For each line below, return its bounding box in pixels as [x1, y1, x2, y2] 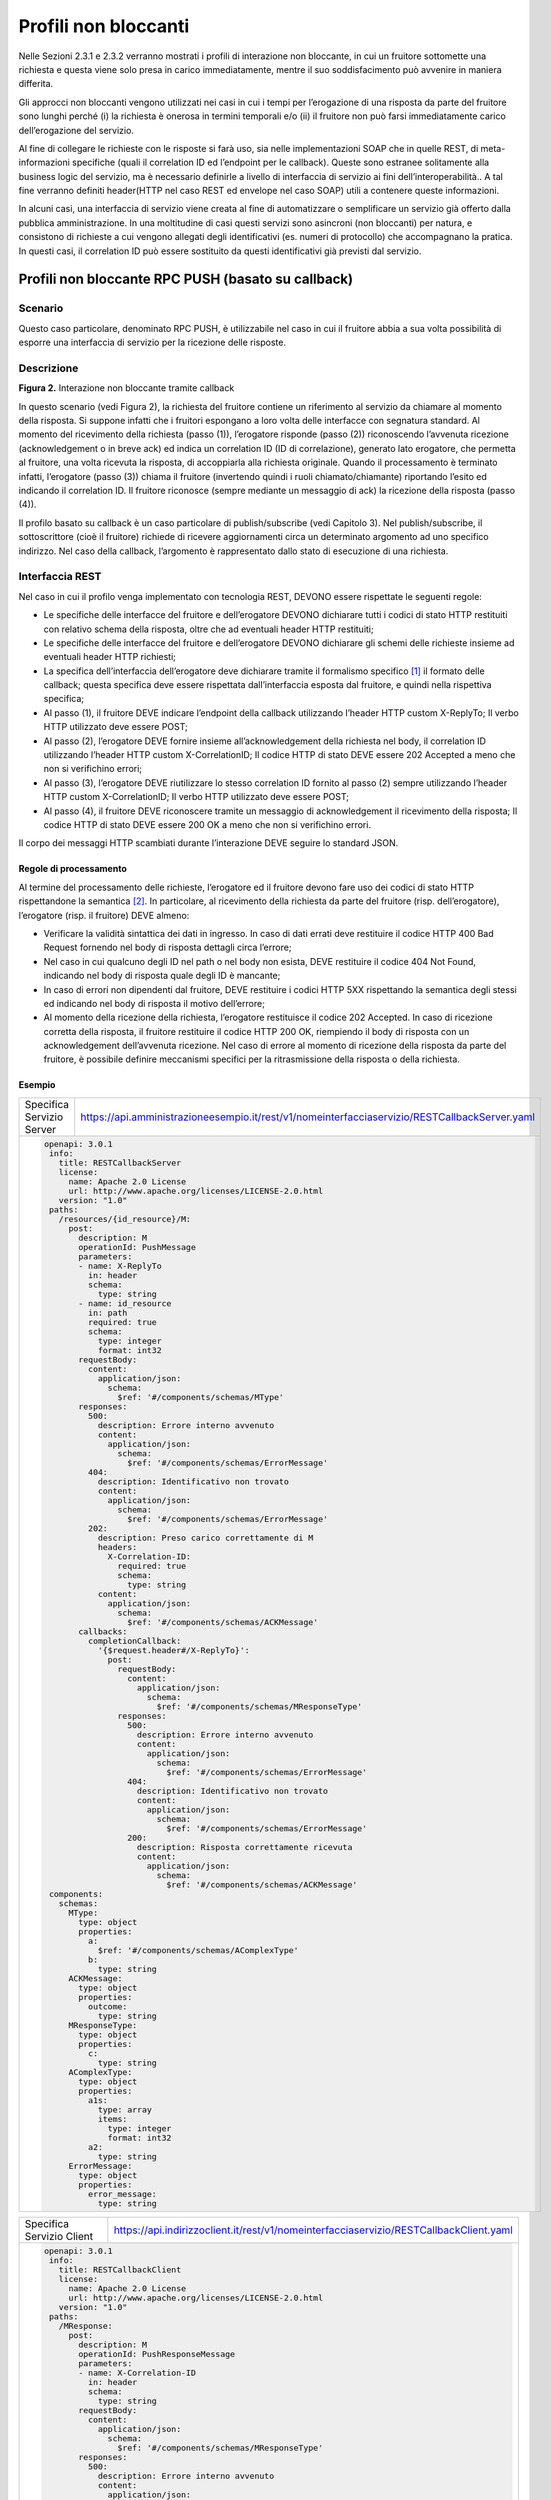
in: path [88, 1307, 128, 1318]
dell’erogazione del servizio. [18, 124, 135, 136]
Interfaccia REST [18, 570, 102, 584]
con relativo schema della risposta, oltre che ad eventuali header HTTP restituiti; [43, 623, 374, 635]
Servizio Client [24, 2229, 94, 2243]
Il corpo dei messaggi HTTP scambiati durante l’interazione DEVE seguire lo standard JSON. [18, 837, 399, 849]
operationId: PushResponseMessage [78, 2348, 235, 2359]
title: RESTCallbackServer [58, 1157, 182, 1168]
